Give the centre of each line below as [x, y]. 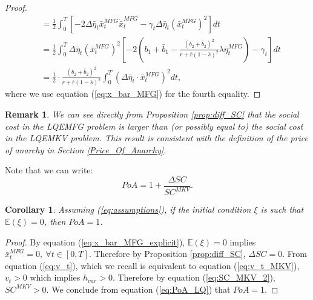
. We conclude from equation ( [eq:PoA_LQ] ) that [138, 289]
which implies [55, 277]
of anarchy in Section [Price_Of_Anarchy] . [86, 149]
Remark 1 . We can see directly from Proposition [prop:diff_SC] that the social [152, 114]
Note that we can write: [49, 170]
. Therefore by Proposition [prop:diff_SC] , [167, 254]
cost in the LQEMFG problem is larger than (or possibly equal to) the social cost [154, 126]
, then [55, 221]
